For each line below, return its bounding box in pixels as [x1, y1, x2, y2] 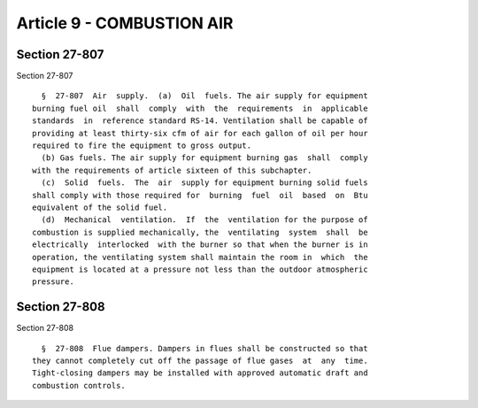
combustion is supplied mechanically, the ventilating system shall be [32, 227, 368, 237]
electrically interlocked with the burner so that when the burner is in [32, 240, 368, 250]
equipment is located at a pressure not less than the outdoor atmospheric [32, 264, 368, 274]
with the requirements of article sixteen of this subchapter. [32, 165, 312, 175]
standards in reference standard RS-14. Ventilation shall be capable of [32, 116, 368, 126]
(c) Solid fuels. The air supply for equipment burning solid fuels [41, 178, 368, 188]
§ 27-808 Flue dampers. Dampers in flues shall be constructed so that [41, 343, 368, 353]
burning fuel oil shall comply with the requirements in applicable [32, 103, 368, 113]
